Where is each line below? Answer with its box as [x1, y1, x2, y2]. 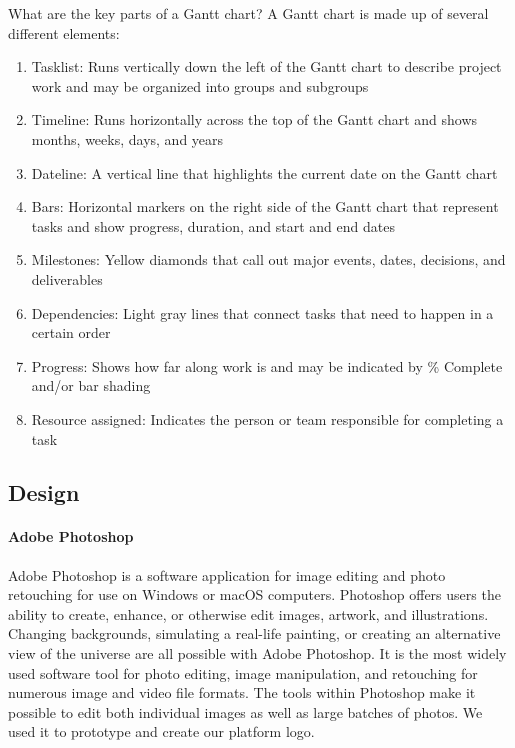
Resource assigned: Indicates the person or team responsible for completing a [31, 408, 504, 429]
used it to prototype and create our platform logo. [8, 721, 315, 742]
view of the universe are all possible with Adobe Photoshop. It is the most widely [8, 643, 507, 664]
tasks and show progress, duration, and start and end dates [31, 215, 395, 236]
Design [8, 477, 80, 508]
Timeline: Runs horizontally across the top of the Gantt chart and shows [31, 109, 478, 130]
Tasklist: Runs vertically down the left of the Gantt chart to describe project [31, 56, 502, 77]
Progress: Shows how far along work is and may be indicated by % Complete [31, 355, 503, 376]
